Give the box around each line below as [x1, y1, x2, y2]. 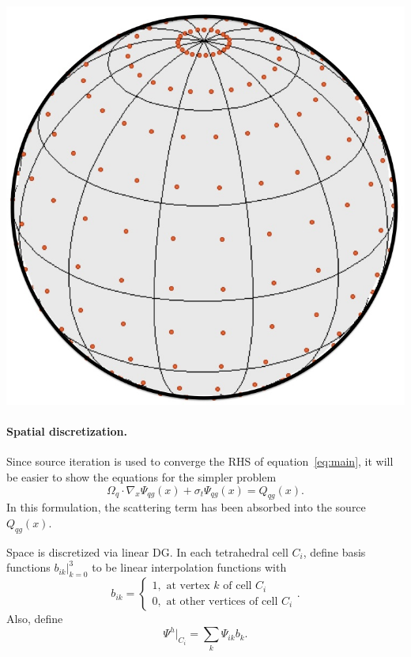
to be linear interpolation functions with [92, 559, 287, 576]
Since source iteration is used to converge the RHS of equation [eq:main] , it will [6, 453, 394, 470]
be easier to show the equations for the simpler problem [6, 468, 277, 485]
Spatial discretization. [6, 423, 127, 440]
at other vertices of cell [166, 595, 278, 607]
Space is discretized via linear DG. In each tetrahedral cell [6, 543, 288, 560]
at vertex [166, 580, 210, 592]
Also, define [6, 610, 63, 627]
